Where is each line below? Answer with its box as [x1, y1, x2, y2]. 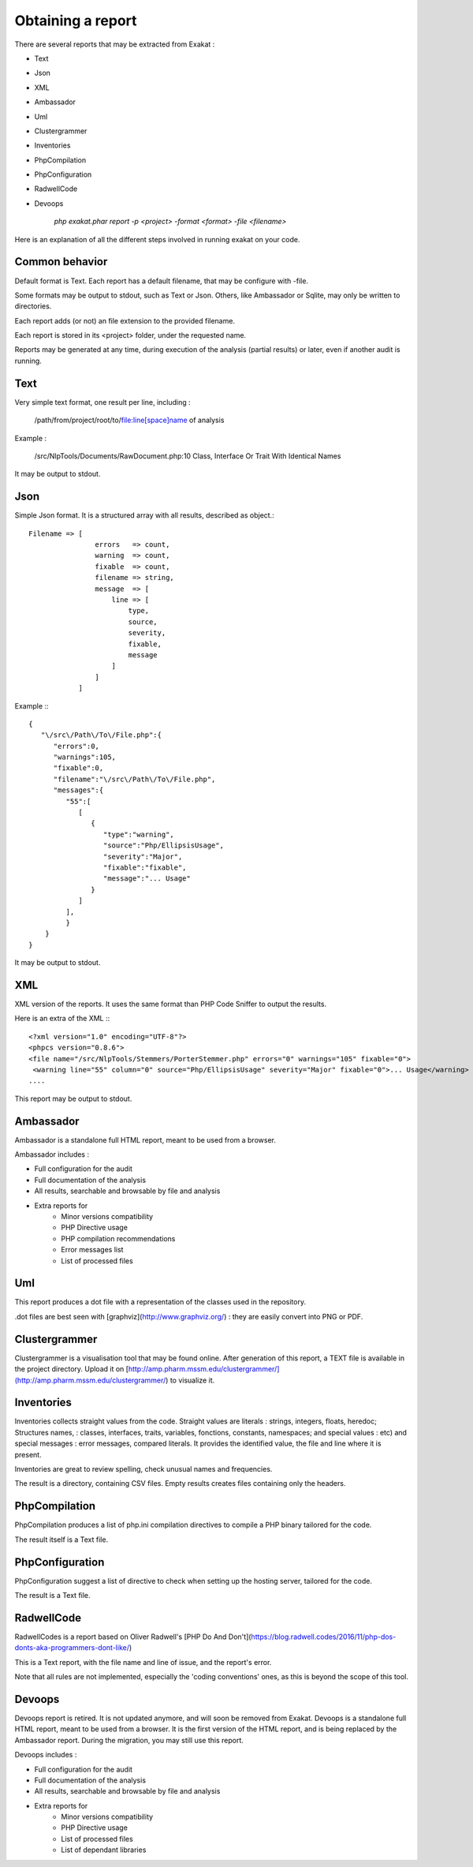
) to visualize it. [166, 1375, 215, 1385]
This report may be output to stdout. [14, 1094, 132, 1103]
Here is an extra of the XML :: [14, 1014, 110, 1023]
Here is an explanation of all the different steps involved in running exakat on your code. [14, 234, 300, 244]
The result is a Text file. [14, 1590, 91, 1599]
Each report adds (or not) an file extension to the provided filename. [14, 316, 236, 325]
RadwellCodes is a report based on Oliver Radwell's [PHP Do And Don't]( [14, 1632, 251, 1641]
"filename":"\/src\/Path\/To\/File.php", [53, 774, 216, 784]
